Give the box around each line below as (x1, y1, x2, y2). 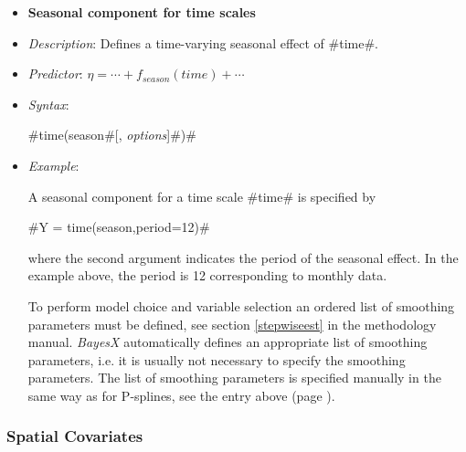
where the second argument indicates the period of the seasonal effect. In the (27, 247, 459, 267)
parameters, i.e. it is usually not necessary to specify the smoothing (27, 350, 406, 369)
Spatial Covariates (6, 425, 143, 447)
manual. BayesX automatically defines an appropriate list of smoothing (27, 332, 428, 352)
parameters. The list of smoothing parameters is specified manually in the (27, 368, 441, 387)
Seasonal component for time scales (27, 3, 256, 21)
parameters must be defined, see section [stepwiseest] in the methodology (27, 314, 437, 333)
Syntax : (27, 94, 69, 113)
